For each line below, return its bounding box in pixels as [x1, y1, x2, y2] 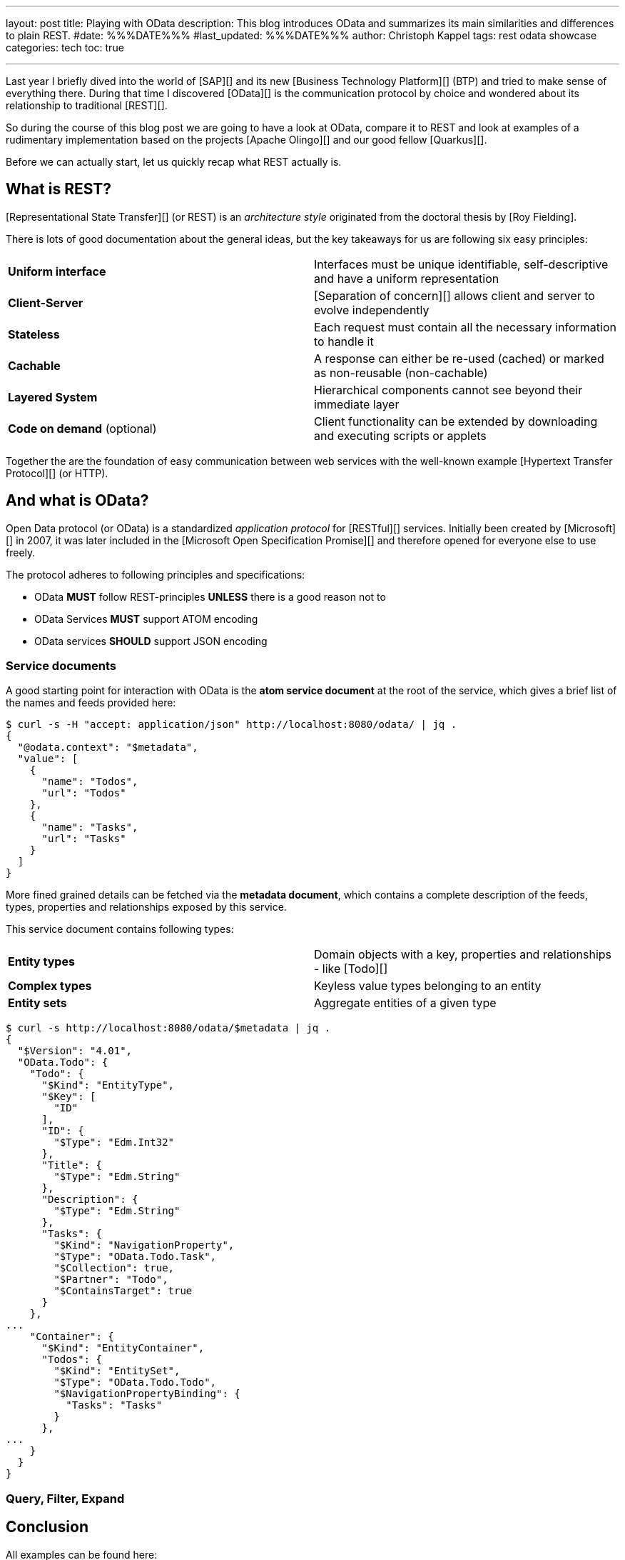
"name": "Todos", [41, 776, 138, 788]
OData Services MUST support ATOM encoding [34, 612, 258, 625]
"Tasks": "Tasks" [66, 1399, 163, 1411]
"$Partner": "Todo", [54, 1274, 168, 1286]
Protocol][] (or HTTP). [6, 466, 108, 479]
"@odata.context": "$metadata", [17, 741, 198, 754]
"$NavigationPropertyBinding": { [54, 1388, 240, 1400]
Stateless [8, 326, 60, 341]
